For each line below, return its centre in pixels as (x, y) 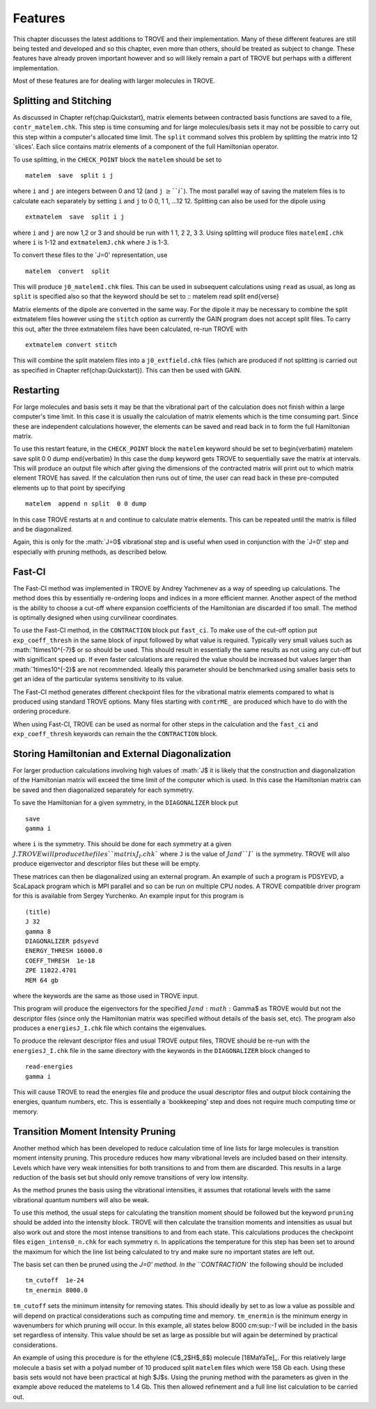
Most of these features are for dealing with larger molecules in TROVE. (114, 81)
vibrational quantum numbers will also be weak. (81, 1200)
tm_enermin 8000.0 (57, 1290)
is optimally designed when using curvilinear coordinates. (95, 617)
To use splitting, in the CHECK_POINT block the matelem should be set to (117, 159)
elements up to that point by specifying (69, 488)
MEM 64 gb (42, 980)
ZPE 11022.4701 (51, 971)
